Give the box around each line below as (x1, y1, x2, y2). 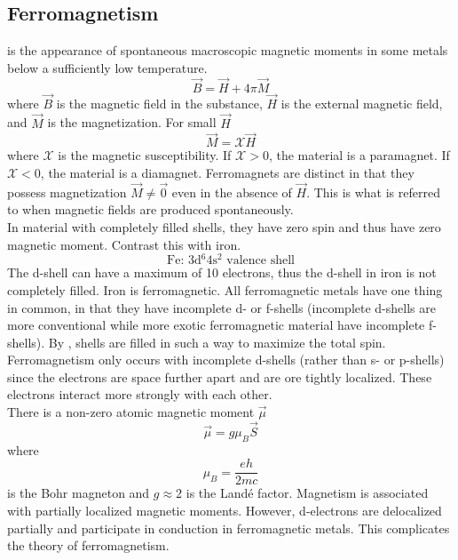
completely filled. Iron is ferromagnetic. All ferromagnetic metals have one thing (7, 280, 443, 299)
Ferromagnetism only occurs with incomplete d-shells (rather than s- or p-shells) (7, 350, 445, 369)
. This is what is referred (306, 182, 440, 201)
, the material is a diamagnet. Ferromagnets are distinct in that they (40, 164, 415, 182)
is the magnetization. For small (47, 113, 217, 132)
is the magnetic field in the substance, (56, 93, 263, 112)
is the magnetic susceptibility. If (58, 146, 232, 164)
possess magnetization (7, 182, 127, 201)
